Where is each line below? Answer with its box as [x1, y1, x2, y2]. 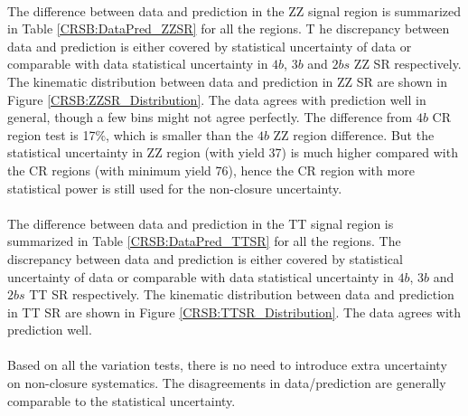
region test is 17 [7, 125, 96, 144]
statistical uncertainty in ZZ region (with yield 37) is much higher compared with [7, 143, 458, 162]
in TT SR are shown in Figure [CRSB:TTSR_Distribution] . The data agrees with [7, 302, 462, 321]
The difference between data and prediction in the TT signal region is [7, 213, 394, 232]
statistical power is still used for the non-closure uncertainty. [7, 178, 342, 197]
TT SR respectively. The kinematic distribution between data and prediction [29, 285, 454, 304]
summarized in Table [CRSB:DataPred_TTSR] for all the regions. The [7, 232, 401, 251]
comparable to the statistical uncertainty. [7, 391, 236, 410]
